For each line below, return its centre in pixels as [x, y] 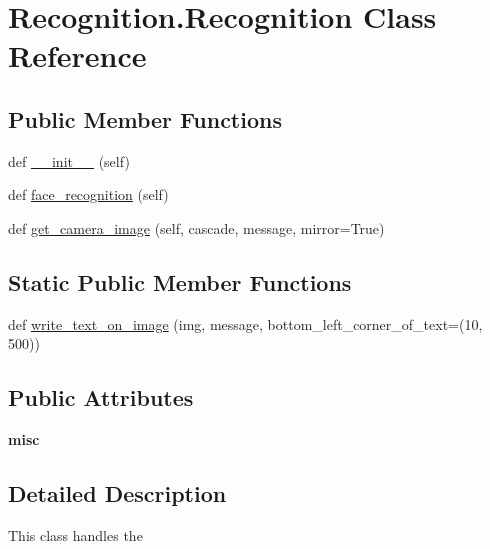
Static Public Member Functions [180, 281]
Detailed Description [117, 493]
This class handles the [75, 534]
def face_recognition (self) [88, 194]
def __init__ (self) [69, 160]
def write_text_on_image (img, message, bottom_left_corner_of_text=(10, [245, 323]
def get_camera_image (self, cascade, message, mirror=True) [196, 227]
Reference [77, 55]
